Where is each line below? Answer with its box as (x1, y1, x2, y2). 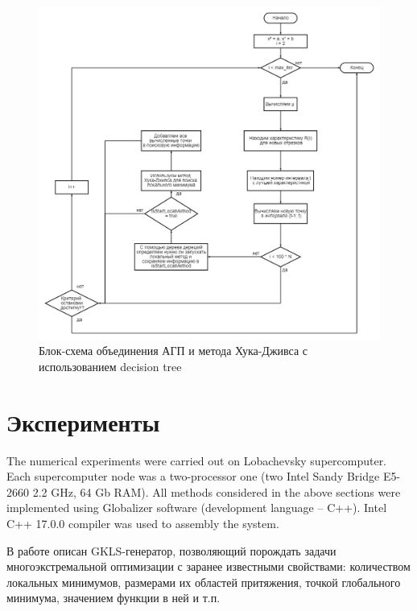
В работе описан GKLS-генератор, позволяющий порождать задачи (6, 542, 336, 559)
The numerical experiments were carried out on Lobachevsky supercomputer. (6, 452, 387, 469)
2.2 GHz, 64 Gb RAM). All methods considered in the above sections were (32, 483, 401, 500)
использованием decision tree (39, 357, 182, 374)
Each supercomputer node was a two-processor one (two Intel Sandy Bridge (6, 468, 380, 485)
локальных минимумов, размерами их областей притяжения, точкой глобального (6, 573, 401, 590)
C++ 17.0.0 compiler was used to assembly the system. (6, 514, 279, 531)
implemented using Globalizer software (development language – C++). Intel (6, 499, 387, 516)
